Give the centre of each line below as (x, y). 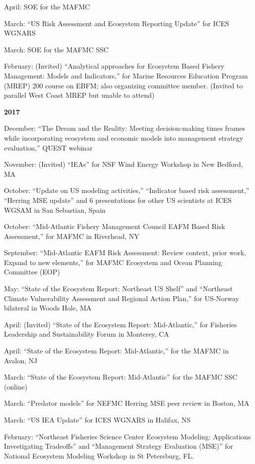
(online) (16, 386)
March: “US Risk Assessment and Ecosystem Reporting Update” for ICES (117, 23)
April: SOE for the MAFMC (47, 6)
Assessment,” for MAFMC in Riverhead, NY (72, 236)
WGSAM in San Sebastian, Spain (55, 210)
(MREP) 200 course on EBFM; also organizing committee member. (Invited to (124, 85)
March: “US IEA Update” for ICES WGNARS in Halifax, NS (97, 420)
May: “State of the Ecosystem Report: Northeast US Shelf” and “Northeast (118, 289)
